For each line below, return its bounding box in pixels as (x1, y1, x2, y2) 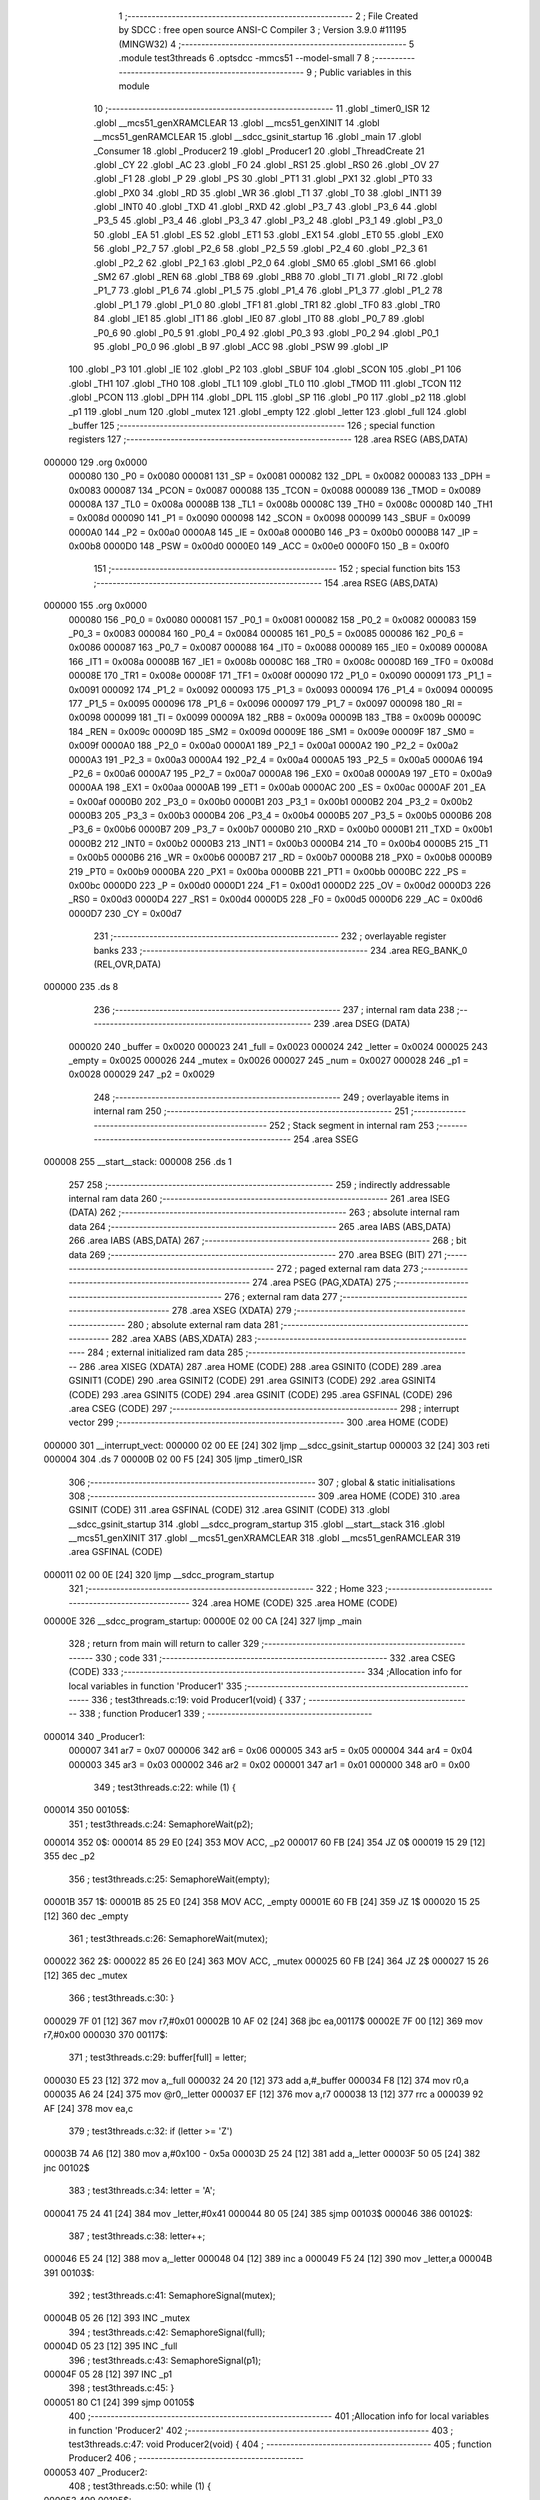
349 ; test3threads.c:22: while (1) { (93, 1781, 237, 1793)
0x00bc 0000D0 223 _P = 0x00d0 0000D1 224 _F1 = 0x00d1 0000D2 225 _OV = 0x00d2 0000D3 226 (68, 880, 492, 892)
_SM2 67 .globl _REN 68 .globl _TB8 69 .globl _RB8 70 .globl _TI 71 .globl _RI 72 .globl (93, 271, 444, 283)
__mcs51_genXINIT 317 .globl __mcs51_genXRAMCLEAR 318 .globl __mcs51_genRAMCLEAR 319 (68, 1532, 461, 1544)
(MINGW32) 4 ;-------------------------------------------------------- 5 (118, 38, 415, 50)
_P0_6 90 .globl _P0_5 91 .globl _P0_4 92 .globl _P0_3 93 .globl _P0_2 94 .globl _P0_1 (93, 326, 440, 339)
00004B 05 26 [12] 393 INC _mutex (43, 2312, 190, 2324)
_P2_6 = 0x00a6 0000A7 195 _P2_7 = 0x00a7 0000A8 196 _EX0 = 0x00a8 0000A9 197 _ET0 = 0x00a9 (68, 767, 493, 779)
